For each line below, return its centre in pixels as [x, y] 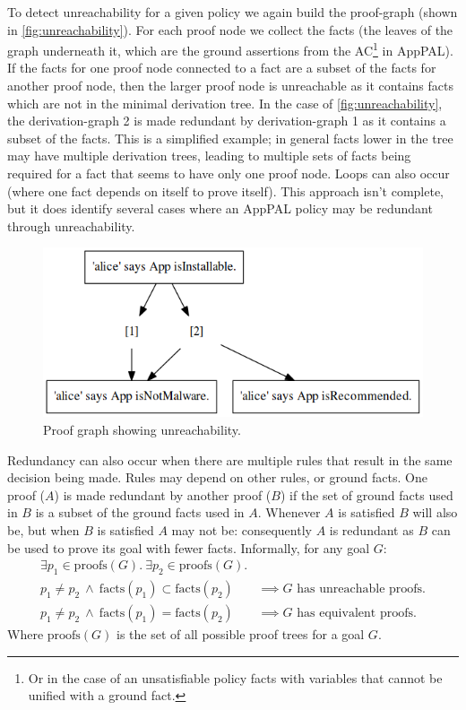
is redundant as [371, 529]
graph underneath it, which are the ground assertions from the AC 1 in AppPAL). [230, 49]
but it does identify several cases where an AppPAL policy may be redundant [220, 208]
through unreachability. [71, 225]
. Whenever [289, 512]
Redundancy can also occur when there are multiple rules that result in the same [230, 459]
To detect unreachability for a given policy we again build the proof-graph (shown [233, 12]
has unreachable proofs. [361, 589]
